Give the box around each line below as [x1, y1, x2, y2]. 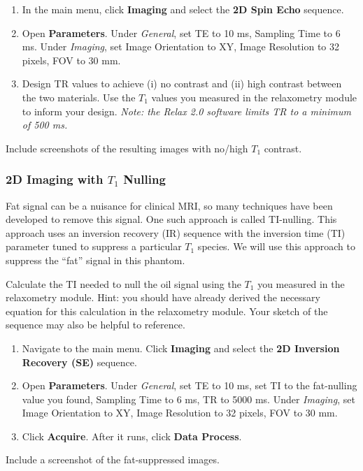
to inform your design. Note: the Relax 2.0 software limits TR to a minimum [22, 103, 351, 118]
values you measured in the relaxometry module [151, 89, 357, 104]
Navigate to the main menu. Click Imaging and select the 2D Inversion [22, 340, 340, 355]
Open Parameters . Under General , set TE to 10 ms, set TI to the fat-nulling [22, 378, 357, 393]
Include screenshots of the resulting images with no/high [6, 140, 248, 155]
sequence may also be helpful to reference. [6, 317, 185, 332]
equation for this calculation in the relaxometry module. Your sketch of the [6, 303, 328, 318]
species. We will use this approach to [197, 239, 355, 254]
